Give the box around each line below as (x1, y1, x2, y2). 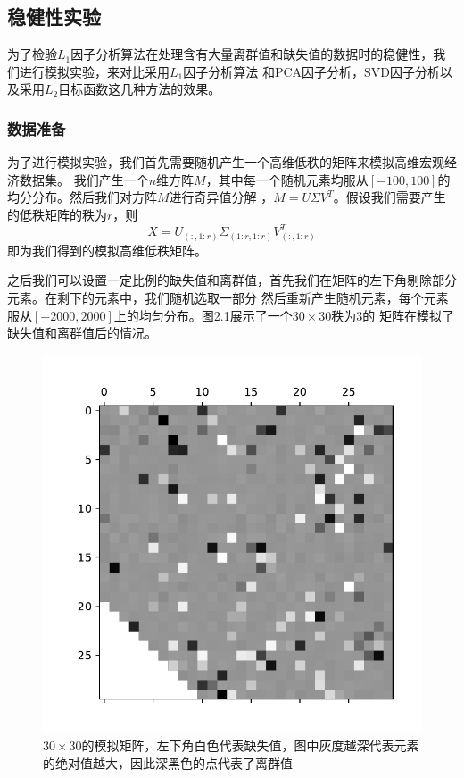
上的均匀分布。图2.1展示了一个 (113, 305, 293, 324)
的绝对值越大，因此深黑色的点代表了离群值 (43, 753, 293, 772)
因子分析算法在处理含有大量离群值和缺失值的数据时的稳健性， (70, 45, 434, 63)
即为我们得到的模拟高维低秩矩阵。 (7, 240, 207, 259)
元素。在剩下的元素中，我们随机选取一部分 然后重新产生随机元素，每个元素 (7, 289, 449, 306)
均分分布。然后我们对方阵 (7, 188, 157, 206)
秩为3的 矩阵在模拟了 (331, 305, 454, 324)
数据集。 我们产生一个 (19, 170, 149, 188)
